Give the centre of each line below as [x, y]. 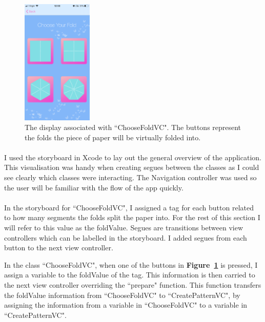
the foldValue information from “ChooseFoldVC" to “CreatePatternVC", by [122, 295]
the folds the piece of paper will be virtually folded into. [113, 137]
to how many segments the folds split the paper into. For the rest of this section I [132, 217]
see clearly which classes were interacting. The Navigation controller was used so [130, 177]
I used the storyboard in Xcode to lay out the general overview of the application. [133, 157]
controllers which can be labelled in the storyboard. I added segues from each [126, 237]
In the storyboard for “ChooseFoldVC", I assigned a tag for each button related [129, 207]
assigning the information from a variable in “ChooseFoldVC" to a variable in [126, 305]
